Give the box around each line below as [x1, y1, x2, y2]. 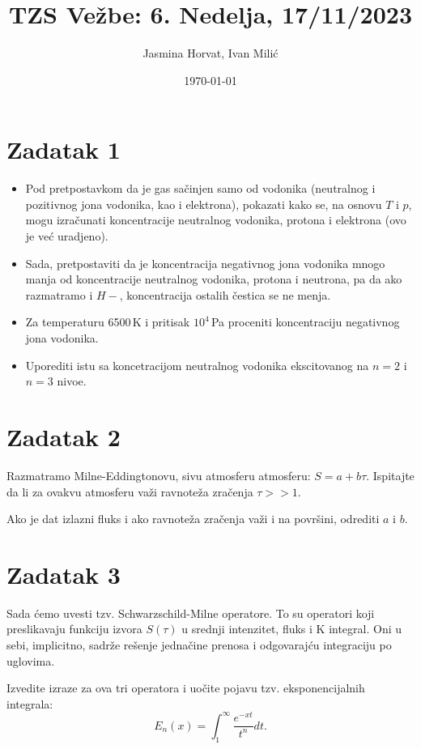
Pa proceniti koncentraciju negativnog [210, 313, 400, 330]
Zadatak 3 [6, 557, 121, 590]
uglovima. [6, 652, 55, 669]
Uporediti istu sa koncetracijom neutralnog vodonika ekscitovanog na [25, 356, 369, 373]
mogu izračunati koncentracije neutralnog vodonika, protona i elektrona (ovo [25, 211, 406, 228]
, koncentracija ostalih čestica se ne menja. [119, 286, 331, 303]
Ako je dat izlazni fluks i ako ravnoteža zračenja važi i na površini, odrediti [6, 510, 380, 527]
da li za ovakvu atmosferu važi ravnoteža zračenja [6, 483, 253, 500]
